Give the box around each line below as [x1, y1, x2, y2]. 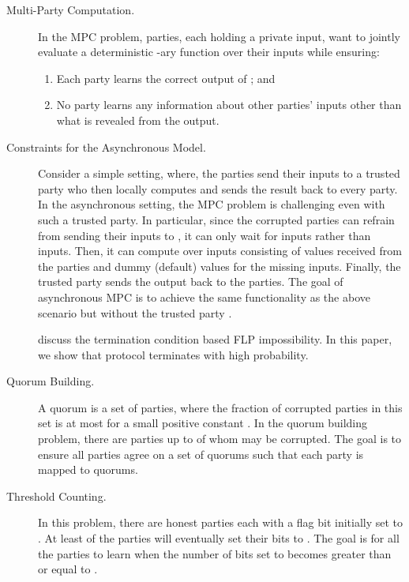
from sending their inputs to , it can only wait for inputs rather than [38, 227, 371, 243]
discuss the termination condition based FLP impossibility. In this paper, [38, 331, 392, 347]
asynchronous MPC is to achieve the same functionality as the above [38, 288, 370, 305]
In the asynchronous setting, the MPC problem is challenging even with [38, 196, 385, 212]
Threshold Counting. [6, 487, 107, 504]
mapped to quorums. [38, 461, 138, 478]
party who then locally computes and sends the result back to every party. [38, 180, 398, 197]
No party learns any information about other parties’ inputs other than [56, 96, 402, 113]
